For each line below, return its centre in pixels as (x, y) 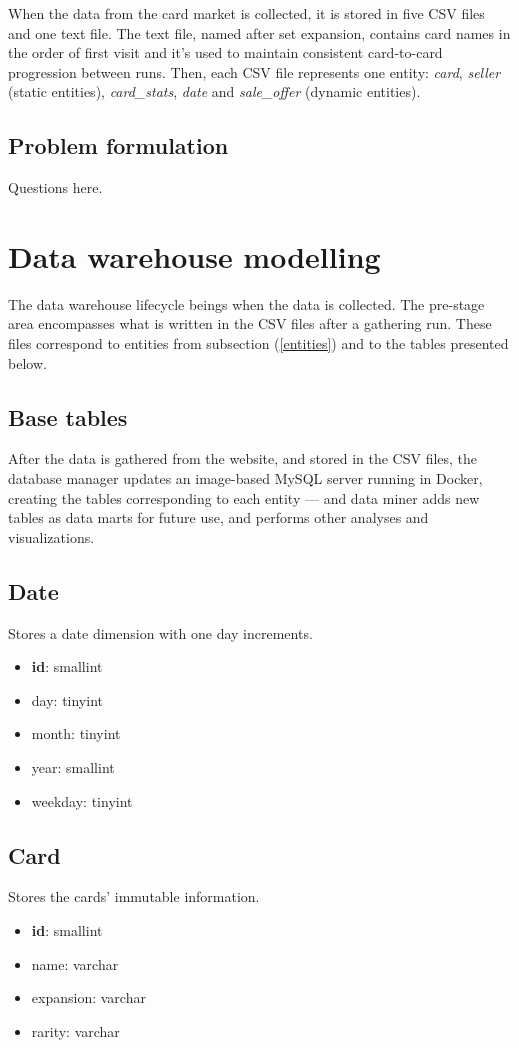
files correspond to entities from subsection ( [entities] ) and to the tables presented (258, 343)
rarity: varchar (75, 1030)
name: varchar (75, 963)
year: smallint (73, 767)
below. (27, 362)
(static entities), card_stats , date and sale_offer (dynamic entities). (214, 91)
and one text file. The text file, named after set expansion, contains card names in (259, 32)
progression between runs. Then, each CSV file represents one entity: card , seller (254, 71)
